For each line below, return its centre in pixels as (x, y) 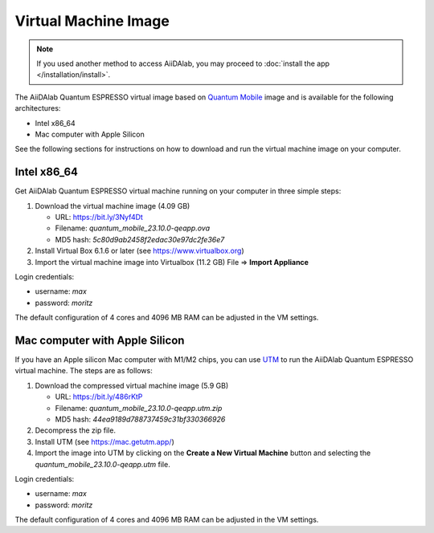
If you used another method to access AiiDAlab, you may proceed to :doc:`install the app (183, 63)
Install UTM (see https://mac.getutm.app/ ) (104, 441)
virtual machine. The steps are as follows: (84, 371)
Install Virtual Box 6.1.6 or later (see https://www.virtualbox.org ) (139, 251)
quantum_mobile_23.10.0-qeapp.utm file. (102, 464)
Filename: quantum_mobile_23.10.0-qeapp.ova (133, 228)
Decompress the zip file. (76, 430)
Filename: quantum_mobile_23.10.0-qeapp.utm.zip (139, 408)
